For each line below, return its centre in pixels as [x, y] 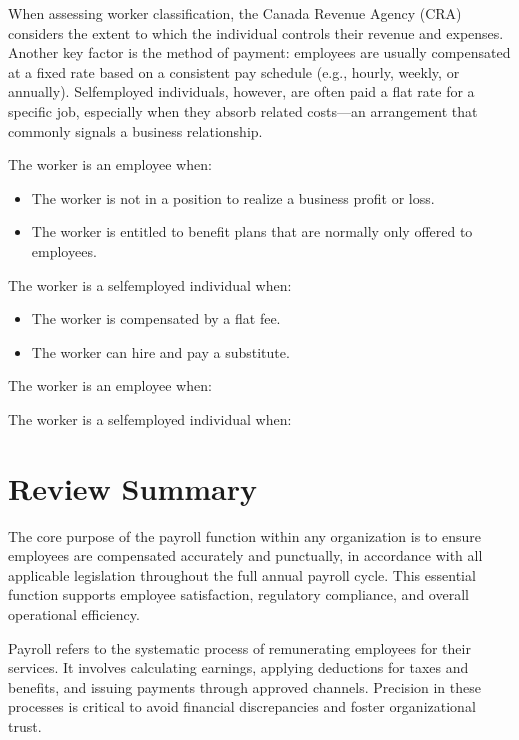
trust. [25, 725]
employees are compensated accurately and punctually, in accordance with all [245, 555]
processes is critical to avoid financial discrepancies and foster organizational [242, 706]
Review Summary [132, 487]
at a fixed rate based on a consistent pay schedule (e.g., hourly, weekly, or [234, 71]
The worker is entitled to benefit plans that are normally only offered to [252, 231]
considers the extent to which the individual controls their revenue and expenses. [256, 32]
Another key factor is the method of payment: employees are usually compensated [259, 52]
